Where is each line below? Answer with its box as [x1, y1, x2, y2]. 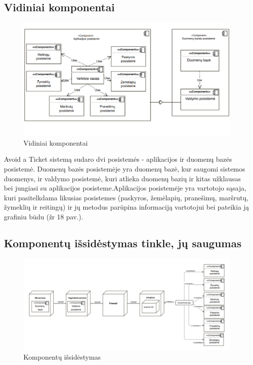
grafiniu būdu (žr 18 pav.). [4, 211, 83, 221]
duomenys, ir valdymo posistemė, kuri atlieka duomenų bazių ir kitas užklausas [4, 173, 241, 183]
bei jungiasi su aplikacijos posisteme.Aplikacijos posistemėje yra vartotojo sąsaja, [4, 183, 247, 193]
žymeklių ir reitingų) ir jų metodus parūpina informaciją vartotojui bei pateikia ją [4, 202, 249, 212]
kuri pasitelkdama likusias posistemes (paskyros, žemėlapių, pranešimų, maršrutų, [4, 192, 249, 202]
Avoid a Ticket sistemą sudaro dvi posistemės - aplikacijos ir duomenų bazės [4, 154, 232, 164]
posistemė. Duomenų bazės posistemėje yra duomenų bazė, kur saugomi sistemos [4, 163, 245, 173]
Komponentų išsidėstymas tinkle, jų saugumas [4, 235, 242, 250]
